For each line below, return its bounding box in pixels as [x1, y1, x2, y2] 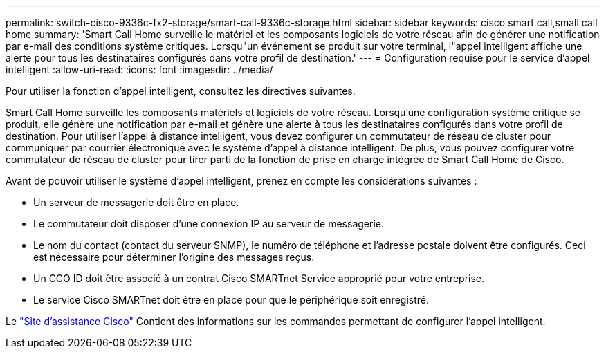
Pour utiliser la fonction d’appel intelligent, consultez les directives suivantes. [6, 85, 356, 97]
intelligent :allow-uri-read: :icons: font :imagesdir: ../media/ [6, 64, 273, 75]
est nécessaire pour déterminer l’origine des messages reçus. [33, 251, 315, 263]
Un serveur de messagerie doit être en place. [33, 196, 239, 208]
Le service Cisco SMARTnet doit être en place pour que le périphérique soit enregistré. [33, 294, 429, 306]
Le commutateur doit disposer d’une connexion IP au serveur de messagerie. [33, 218, 384, 230]
